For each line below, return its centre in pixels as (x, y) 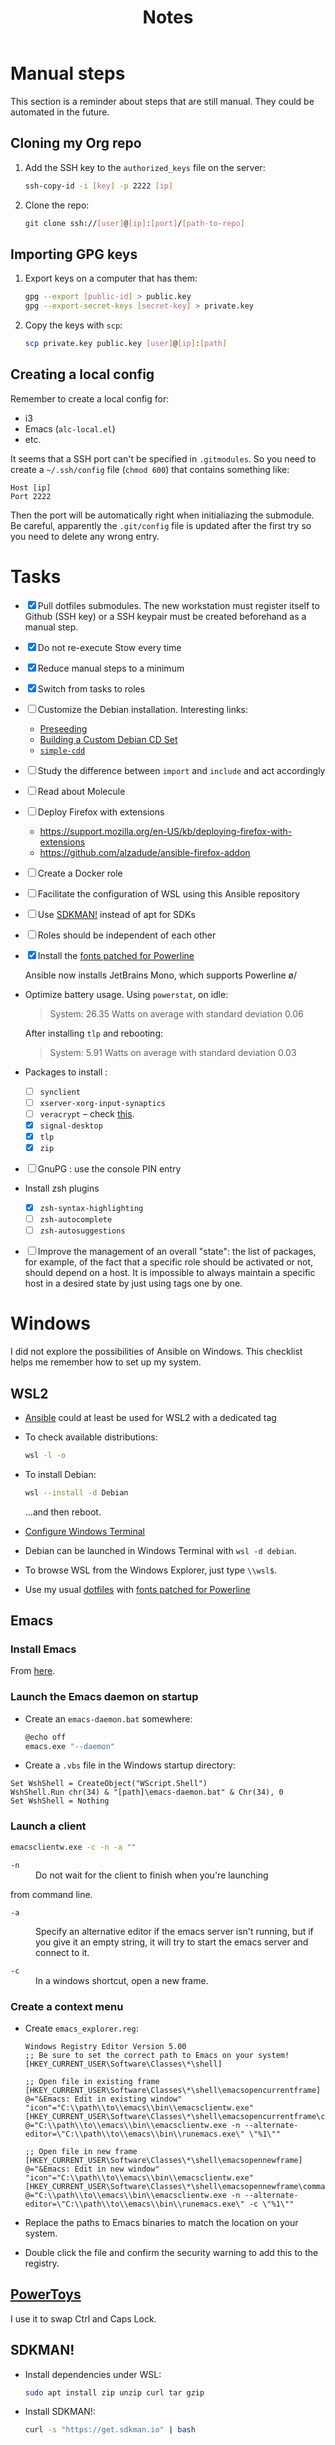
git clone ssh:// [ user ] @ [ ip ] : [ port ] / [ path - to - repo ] (134, 223)
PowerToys (46, 2294)
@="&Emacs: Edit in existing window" (103, 2099)
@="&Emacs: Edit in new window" (92, 2169)
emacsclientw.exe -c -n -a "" (73, 1847)
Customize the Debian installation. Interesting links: (143, 709)
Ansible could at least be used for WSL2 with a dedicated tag (150, 1417)
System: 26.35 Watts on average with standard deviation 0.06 (176, 1013)
